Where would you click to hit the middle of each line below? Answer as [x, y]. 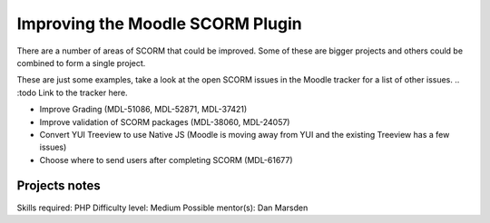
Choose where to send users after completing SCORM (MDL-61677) [167, 160]
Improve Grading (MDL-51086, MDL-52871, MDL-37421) [143, 110]
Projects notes [59, 186]
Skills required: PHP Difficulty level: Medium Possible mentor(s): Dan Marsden [162, 208]
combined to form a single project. [81, 63]
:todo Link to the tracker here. [72, 92]
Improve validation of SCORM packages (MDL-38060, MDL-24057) [165, 121]
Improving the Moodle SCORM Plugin [160, 24]
